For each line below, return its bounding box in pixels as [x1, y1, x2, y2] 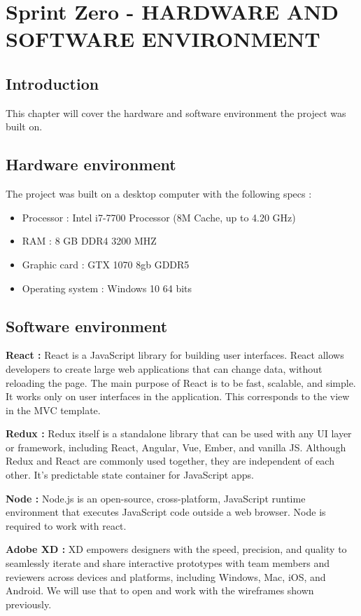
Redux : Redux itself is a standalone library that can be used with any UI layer [6, 426, 352, 441]
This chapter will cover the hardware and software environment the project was [6, 105, 346, 120]
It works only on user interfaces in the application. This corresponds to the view [6, 389, 350, 404]
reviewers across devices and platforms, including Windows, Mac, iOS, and [6, 569, 326, 584]
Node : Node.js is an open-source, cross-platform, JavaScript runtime [6, 491, 306, 505]
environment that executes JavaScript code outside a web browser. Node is [6, 505, 326, 519]
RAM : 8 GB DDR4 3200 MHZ [22, 233, 157, 248]
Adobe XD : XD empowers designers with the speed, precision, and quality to [6, 542, 347, 556]
